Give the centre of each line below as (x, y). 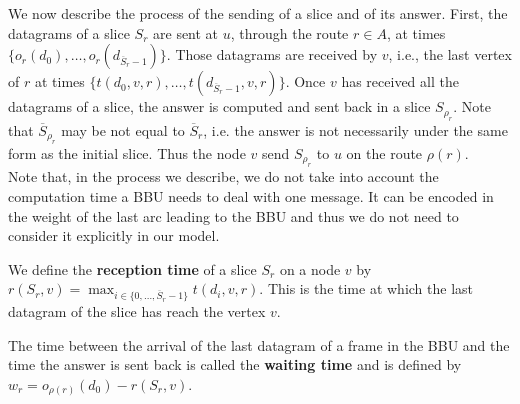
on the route (384, 153)
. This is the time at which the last (366, 288)
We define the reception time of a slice (132, 268)
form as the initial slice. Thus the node (127, 153)
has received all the (400, 81)
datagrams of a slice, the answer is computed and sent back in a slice (219, 106)
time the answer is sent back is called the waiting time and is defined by (235, 364)
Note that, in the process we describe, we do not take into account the (223, 176)
